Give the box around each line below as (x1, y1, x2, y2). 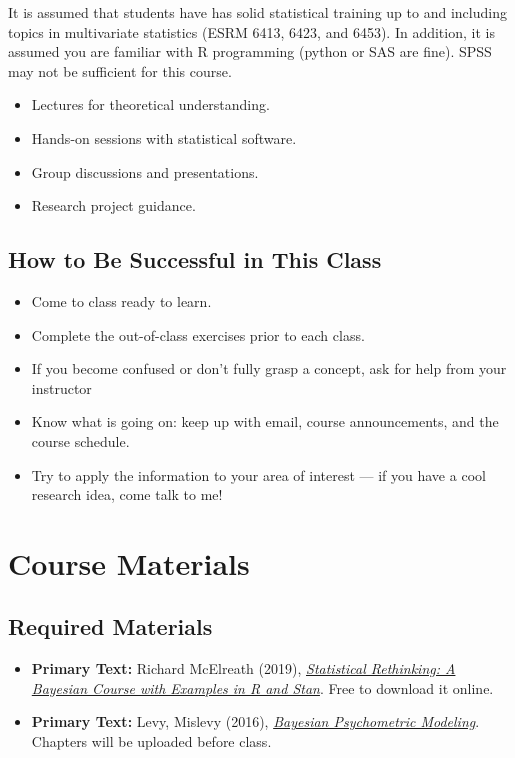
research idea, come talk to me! (31, 484, 223, 505)
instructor (31, 377, 92, 398)
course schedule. (31, 430, 130, 451)
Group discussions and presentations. (31, 161, 259, 182)
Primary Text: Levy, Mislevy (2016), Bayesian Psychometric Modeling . (31, 711, 480, 732)
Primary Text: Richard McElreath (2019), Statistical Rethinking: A (31, 658, 456, 679)
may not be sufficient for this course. (8, 60, 232, 81)
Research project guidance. (31, 195, 196, 216)
